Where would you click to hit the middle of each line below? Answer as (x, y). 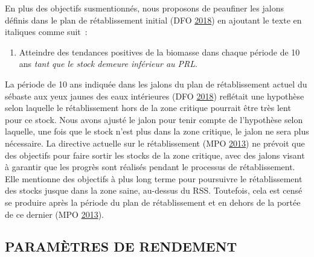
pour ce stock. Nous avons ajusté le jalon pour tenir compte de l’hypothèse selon (154, 119)
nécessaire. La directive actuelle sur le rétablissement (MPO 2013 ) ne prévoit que (155, 143)
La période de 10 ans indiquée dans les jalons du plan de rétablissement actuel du (156, 84)
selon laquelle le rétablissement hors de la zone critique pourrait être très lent (148, 108)
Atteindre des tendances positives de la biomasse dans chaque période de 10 (159, 52)
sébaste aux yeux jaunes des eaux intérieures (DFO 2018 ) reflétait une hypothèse (155, 96)
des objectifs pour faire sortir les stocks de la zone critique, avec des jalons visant (155, 155)
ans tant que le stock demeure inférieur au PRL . (108, 64)
